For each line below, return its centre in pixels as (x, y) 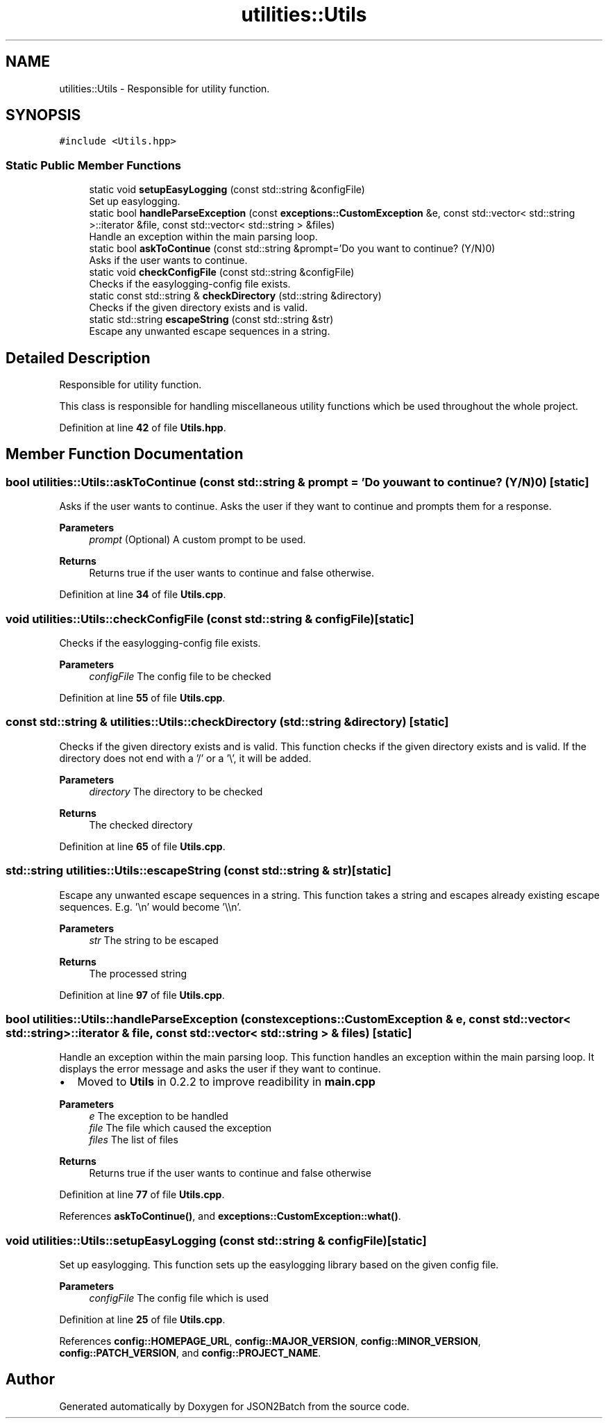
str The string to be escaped (154, 940)
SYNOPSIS (43, 115)
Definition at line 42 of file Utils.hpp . (143, 428)
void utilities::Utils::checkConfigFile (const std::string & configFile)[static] (210, 619)
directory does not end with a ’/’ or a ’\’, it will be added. (185, 758)
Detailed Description (78, 358)
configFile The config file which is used (179, 1298)
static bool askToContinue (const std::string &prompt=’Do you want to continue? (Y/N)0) (292, 249)
